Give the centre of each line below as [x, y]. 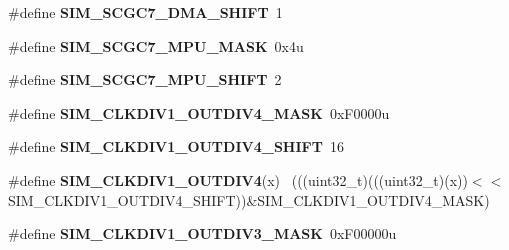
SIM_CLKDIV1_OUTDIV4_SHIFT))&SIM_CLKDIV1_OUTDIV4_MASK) [249, 199]
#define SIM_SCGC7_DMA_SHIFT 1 [145, 12]
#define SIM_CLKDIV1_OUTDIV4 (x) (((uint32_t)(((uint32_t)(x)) [238, 179]
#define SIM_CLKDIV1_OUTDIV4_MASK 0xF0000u [199, 112]
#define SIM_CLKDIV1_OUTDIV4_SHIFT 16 [176, 146]
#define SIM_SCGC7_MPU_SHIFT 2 [145, 79]
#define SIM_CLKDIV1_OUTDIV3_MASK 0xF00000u [202, 233]
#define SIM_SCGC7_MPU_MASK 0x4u [156, 45]
